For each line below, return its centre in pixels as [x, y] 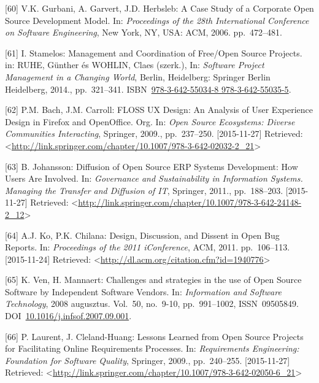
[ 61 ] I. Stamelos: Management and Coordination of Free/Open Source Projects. [154, 52]
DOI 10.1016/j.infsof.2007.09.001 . [68, 316]
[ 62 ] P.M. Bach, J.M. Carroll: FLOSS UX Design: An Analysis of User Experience [159, 110]
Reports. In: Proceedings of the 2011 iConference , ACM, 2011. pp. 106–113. [148, 247]
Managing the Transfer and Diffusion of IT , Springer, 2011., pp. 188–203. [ [147, 190]
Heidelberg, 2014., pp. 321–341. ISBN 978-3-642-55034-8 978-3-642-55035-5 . [148, 89]
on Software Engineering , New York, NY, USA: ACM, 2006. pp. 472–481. [144, 32]
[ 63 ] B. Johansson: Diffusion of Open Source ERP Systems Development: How [152, 166]
